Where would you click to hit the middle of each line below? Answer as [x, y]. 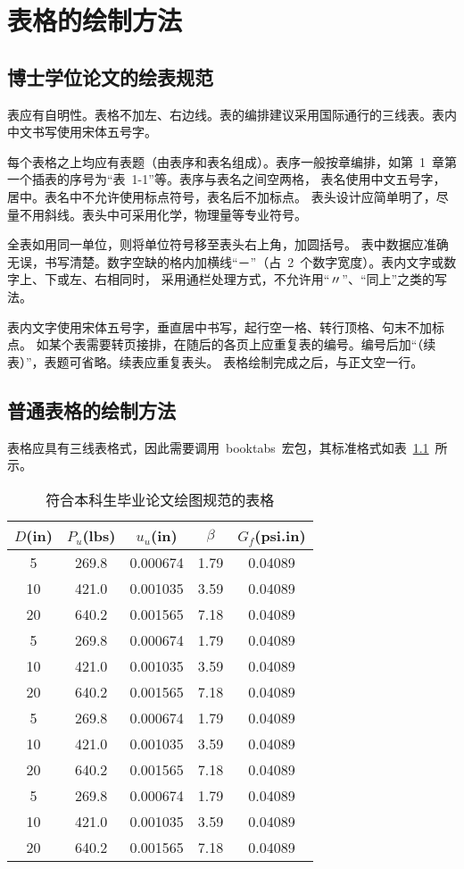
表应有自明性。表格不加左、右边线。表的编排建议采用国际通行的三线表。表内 [232, 114]
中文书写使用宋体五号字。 [82, 132]
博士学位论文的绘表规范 [110, 76]
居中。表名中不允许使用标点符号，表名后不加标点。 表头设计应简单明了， [222, 196]
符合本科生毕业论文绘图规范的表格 [160, 499]
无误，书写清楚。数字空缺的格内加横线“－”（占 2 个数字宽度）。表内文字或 [226, 261]
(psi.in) [280, 535]
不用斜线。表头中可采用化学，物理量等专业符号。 [163, 214]
